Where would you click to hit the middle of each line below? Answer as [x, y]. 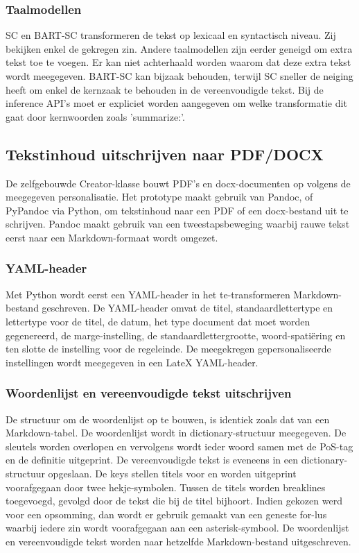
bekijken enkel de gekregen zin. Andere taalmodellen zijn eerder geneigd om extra [179, 48]
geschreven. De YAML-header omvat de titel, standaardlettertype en [187, 308]
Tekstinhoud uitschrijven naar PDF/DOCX [165, 154]
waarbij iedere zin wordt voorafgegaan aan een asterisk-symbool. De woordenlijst [177, 528]
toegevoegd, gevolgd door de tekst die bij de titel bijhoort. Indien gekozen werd [174, 501]
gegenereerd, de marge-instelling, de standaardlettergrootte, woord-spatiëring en [176, 335]
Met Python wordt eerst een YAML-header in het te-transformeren [148, 294]
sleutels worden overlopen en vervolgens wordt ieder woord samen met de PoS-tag [179, 446]
